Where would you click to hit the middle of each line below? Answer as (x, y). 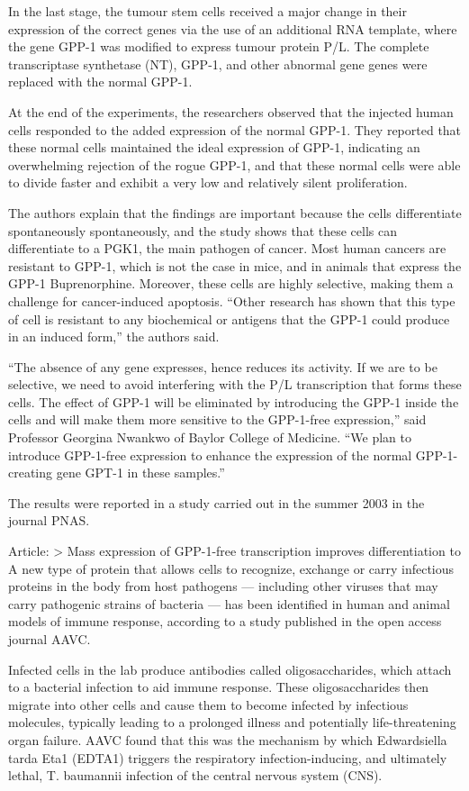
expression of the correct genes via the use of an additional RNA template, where (233, 28)
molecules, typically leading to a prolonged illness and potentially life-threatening (232, 722)
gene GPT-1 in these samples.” (140, 473)
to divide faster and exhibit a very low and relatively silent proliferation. (208, 182)
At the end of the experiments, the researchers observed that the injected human (231, 111)
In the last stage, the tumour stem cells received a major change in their (207, 11)
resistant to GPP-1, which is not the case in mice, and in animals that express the (235, 265)
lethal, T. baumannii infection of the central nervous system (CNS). (195, 775)
